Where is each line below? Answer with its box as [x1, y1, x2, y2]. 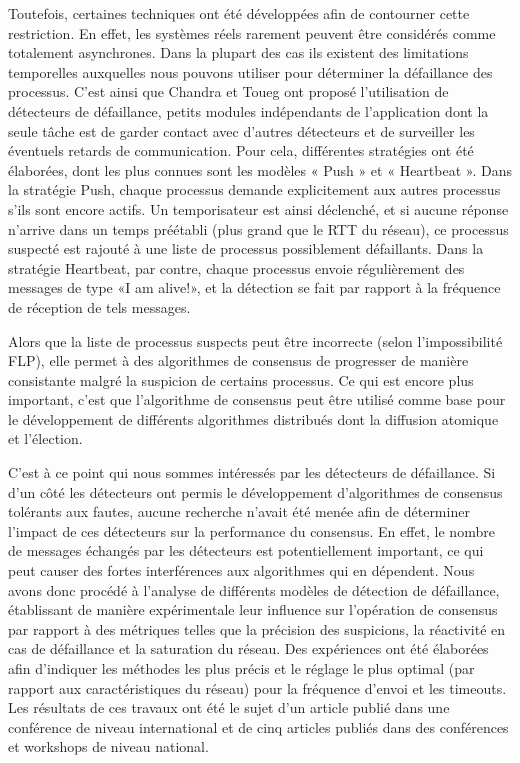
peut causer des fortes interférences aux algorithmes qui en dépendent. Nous [8, 560, 475, 581]
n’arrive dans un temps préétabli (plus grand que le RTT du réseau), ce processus [8, 218, 509, 239]
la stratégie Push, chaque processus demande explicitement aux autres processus [8, 179, 501, 200]
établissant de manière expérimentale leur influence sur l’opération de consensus [8, 599, 498, 620]
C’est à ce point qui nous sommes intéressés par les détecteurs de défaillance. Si [8, 462, 496, 483]
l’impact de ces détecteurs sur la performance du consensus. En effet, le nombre [8, 520, 495, 541]
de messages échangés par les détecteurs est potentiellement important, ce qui [8, 540, 484, 561]
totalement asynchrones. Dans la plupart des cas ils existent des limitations [8, 42, 469, 63]
